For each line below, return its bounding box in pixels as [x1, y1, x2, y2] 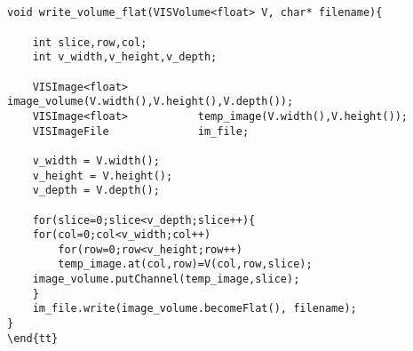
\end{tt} [7, 331, 59, 345]
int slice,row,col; [32, 36, 147, 49]
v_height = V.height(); [32, 169, 173, 182]
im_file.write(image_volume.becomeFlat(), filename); [32, 302, 357, 315]
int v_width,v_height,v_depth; [32, 51, 218, 64]
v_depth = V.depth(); [32, 184, 160, 197]
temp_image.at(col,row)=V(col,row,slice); [58, 258, 313, 271]
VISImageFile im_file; [32, 124, 250, 138]
